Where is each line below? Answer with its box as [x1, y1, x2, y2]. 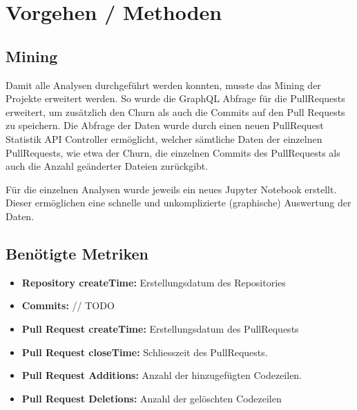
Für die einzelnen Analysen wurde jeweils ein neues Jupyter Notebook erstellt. [6, 182, 337, 196]
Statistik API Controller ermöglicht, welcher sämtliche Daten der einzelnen [6, 131, 322, 146]
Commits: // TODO [21, 298, 115, 313]
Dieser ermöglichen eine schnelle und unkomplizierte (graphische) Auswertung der [6, 195, 351, 210]
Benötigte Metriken [6, 242, 148, 264]
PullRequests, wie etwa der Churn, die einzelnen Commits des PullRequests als [6, 145, 340, 159]
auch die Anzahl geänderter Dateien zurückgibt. [6, 159, 209, 173]
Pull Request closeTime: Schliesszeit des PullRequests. [21, 344, 268, 359]
